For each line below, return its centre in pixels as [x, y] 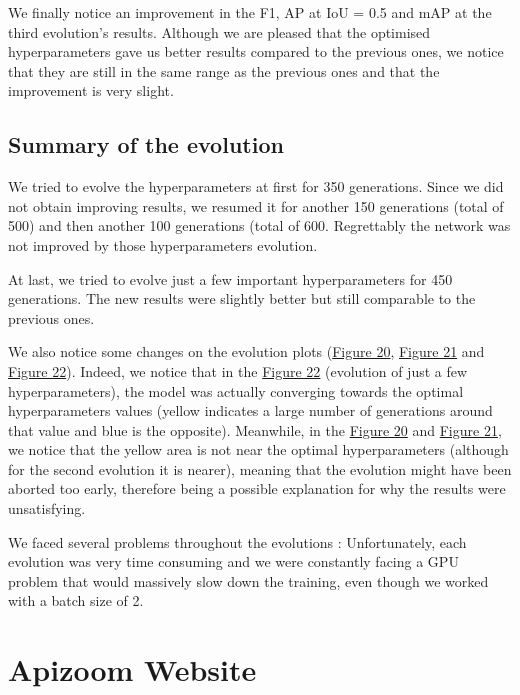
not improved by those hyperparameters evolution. [163, 244]
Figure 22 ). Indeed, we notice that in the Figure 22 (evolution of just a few [238, 370]
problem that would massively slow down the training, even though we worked [248, 580]
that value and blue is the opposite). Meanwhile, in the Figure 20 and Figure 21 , [255, 429]
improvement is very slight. [91, 90]
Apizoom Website [132, 669]
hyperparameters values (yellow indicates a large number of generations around [250, 410]
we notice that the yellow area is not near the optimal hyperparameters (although [258, 449]
